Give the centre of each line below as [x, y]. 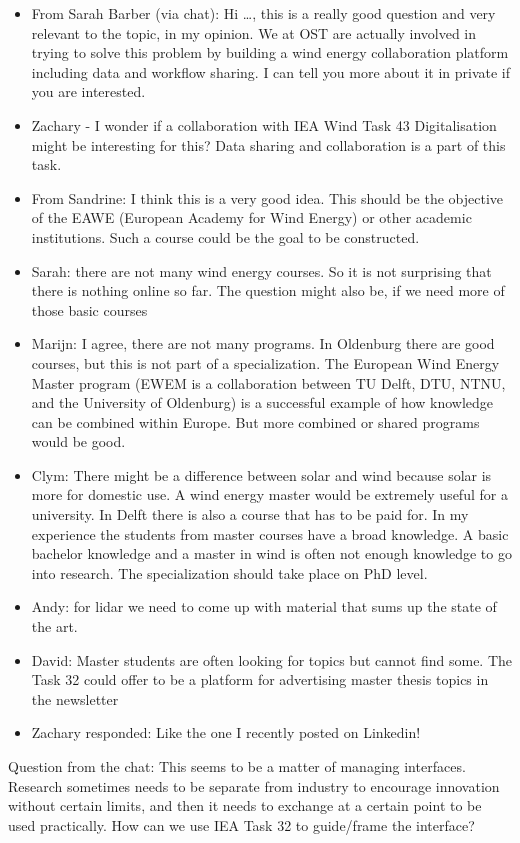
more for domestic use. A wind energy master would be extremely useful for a [269, 494]
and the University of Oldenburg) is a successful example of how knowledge [262, 402]
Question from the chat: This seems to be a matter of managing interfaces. [237, 766]
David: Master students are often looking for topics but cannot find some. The [272, 659]
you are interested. [88, 91]
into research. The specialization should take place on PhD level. [229, 572]
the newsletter [75, 698]
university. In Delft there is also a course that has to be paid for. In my [250, 514]
